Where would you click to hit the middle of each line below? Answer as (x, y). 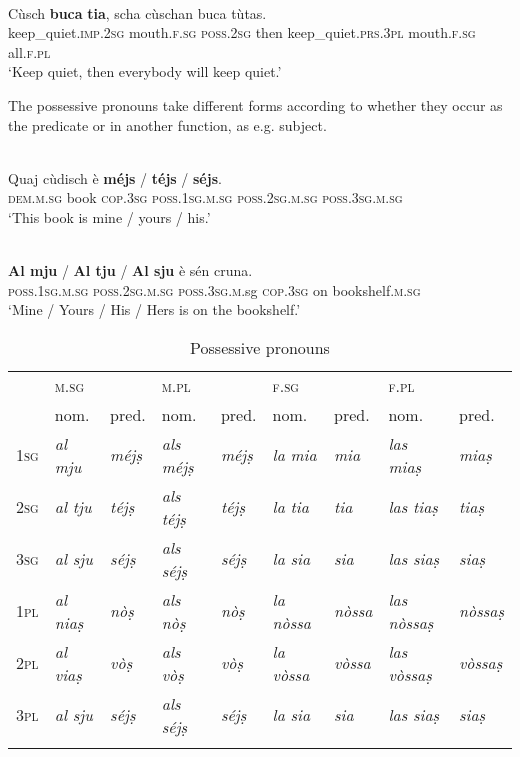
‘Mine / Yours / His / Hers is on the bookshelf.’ (154, 309)
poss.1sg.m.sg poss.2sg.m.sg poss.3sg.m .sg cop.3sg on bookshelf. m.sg (214, 289)
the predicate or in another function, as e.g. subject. (167, 124)
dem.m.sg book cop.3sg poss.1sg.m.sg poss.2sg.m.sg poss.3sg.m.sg (205, 197)
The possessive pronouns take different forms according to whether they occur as (255, 104)
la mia (294, 455)
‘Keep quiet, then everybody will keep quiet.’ (145, 71)
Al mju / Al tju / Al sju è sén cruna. (130, 270)
